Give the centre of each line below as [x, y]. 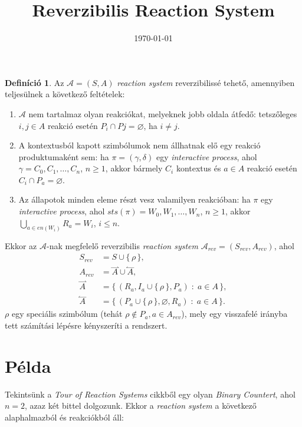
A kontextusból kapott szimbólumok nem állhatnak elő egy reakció [139, 145]
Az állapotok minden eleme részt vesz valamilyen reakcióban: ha [134, 199]
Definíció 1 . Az [35, 82]
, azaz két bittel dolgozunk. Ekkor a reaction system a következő [141, 406]
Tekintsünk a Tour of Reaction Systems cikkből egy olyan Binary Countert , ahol [150, 394]
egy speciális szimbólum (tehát [67, 314]
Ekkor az [21, 245]
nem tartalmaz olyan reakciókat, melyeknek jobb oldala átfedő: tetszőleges [163, 113]
